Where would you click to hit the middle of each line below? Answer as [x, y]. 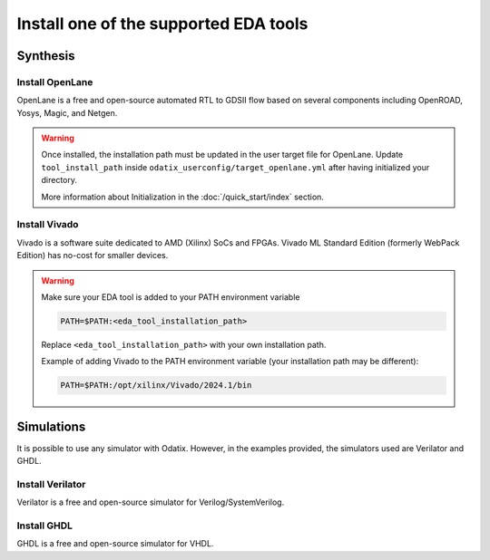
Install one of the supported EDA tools [162, 24]
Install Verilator [51, 484]
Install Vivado [48, 225]
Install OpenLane [55, 82]
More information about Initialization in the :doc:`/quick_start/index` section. [182, 197]
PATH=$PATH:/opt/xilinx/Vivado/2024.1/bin [156, 386]
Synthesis [46, 56]
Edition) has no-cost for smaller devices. [93, 256]
